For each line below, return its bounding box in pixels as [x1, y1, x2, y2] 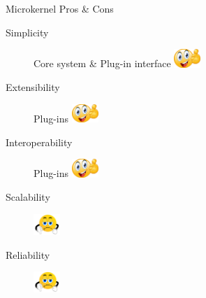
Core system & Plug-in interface [34, 56, 171, 71]
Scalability [6, 190, 50, 204]
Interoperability [6, 134, 73, 149]
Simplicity [6, 24, 49, 39]
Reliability [6, 247, 50, 262]
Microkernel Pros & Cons [6, 1, 114, 15]
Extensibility [6, 80, 60, 94]
